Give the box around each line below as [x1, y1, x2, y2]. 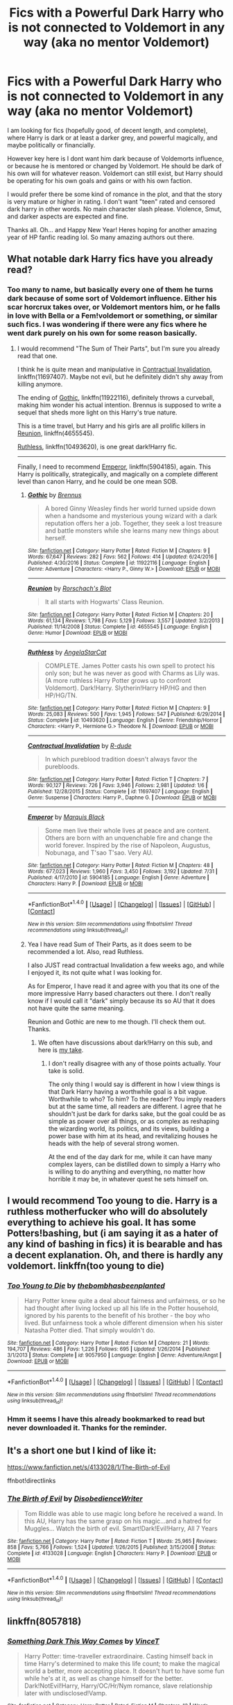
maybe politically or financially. [7, 140, 96, 149]
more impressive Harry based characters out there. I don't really [27, 989, 212, 997]
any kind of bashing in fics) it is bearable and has [7, 1238, 223, 1250]
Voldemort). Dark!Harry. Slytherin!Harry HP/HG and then [44, 684, 207, 692]
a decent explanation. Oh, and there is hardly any [7, 1250, 223, 1261]
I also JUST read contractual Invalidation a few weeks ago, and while [27, 961, 225, 969]
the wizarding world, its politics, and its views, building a [48, 1124, 209, 1133]
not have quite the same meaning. [27, 1003, 125, 1012]
